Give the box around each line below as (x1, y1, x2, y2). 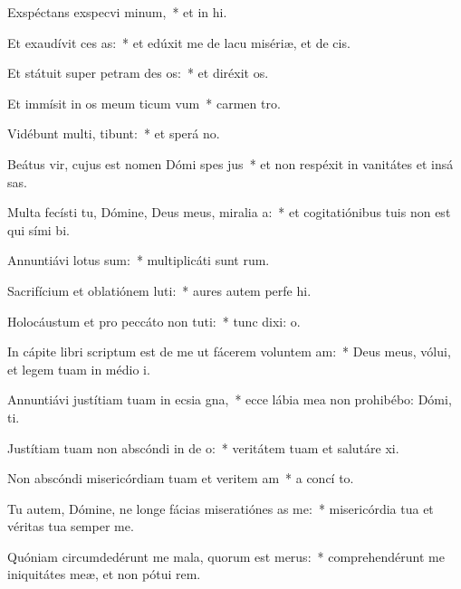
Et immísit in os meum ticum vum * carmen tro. (7, 93, 281, 112)
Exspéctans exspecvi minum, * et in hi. (7, 3, 227, 21)
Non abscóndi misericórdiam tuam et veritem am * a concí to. (7, 469, 354, 488)
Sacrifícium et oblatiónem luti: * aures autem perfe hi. (7, 280, 312, 299)
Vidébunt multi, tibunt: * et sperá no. (7, 124, 220, 143)
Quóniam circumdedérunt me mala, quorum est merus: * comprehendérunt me (7, 546, 445, 565)
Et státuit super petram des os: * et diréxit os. (7, 63, 269, 82)
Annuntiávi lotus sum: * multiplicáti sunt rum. (7, 251, 270, 270)
